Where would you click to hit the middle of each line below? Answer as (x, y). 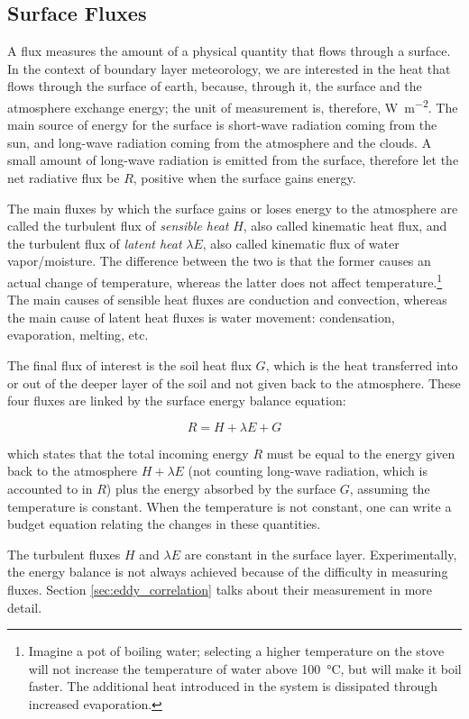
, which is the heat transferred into (362, 365)
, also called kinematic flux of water (301, 243)
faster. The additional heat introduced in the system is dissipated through (233, 686)
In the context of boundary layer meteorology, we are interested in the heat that (229, 68)
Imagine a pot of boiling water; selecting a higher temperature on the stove (236, 651)
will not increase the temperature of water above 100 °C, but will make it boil (245, 668)
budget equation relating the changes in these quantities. (164, 524)
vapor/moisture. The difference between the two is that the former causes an (219, 261)
